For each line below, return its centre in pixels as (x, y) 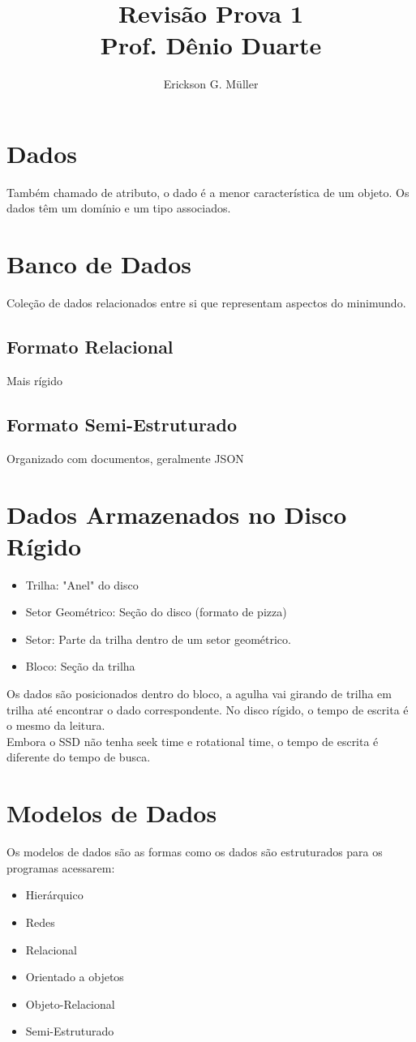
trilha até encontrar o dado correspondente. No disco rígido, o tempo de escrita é (208, 709)
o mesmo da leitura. (56, 725)
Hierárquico (54, 895)
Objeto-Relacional (70, 1003)
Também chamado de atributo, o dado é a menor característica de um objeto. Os (208, 192)
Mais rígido (34, 380)
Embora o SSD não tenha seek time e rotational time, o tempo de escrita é (193, 741)
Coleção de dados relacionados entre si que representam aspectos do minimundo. (206, 303)
